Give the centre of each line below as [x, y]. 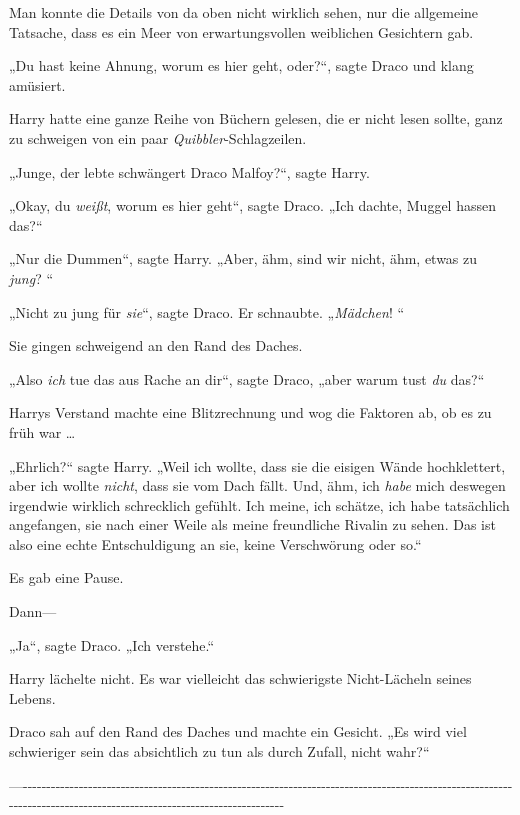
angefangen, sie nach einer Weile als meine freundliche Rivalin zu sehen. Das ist [252, 524]
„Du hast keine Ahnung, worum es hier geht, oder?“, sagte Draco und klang [241, 65]
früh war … [42, 431]
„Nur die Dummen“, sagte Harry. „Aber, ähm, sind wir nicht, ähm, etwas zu [243, 258]
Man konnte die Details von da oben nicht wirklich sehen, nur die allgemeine [244, 12]
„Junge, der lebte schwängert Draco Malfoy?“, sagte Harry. [189, 171]
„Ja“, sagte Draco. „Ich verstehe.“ [112, 644]
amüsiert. [37, 84]
